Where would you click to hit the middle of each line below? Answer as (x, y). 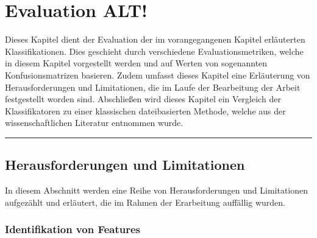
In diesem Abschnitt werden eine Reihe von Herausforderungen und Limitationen (157, 190)
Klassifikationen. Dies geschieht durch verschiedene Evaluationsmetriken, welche (154, 51)
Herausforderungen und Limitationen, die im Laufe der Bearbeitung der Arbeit (153, 87)
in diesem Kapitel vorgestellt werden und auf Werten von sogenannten (136, 63)
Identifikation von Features (73, 229)
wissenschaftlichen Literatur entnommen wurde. (94, 123)
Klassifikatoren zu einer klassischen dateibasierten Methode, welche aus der (145, 110)
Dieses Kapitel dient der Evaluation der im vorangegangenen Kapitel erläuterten (155, 39)
